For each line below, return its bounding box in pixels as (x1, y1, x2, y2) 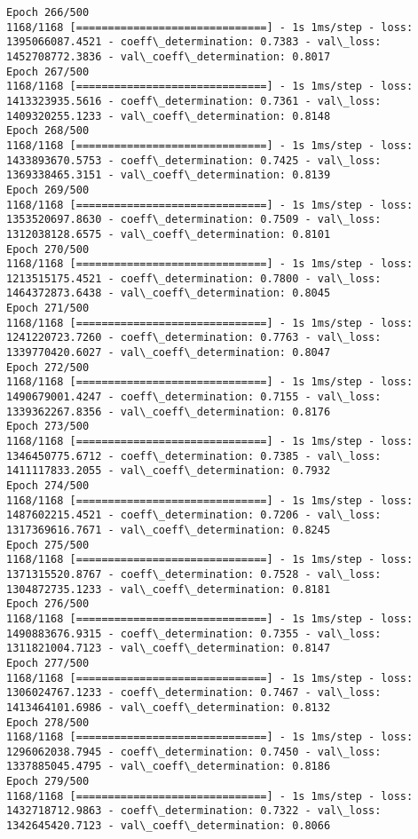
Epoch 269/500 (6, 183, 90, 196)
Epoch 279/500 (6, 775, 90, 788)
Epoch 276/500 (6, 598, 90, 611)
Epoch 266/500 (6, 6, 90, 19)
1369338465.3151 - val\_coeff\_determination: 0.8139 (6, 169, 331, 182)
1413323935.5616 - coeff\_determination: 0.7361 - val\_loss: (6, 94, 382, 107)
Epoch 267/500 (6, 65, 90, 78)
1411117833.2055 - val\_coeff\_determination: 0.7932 (6, 464, 331, 478)
